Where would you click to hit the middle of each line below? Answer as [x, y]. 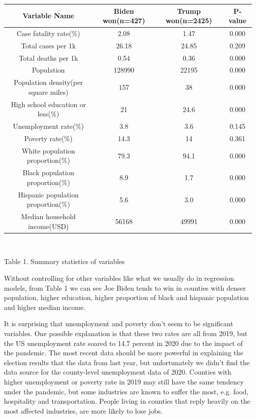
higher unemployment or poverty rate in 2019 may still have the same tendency [124, 381]
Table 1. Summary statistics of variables [64, 261]
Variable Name [48, 16]
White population [48, 150]
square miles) [48, 92]
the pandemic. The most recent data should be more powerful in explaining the [124, 353]
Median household [48, 216]
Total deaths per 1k [48, 57]
